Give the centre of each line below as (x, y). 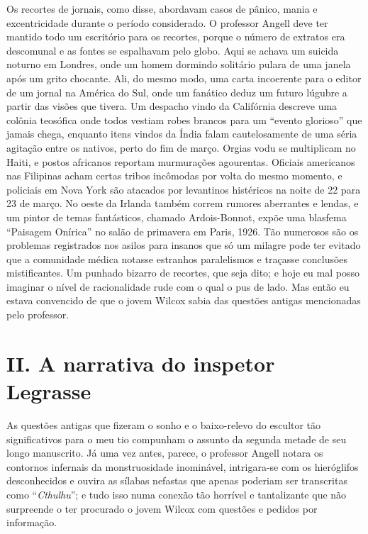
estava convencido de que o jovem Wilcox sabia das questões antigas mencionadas (184, 300)
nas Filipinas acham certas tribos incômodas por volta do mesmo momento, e (174, 176)
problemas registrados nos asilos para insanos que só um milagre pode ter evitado (184, 245)
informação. (32, 522)
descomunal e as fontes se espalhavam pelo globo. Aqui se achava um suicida (173, 50)
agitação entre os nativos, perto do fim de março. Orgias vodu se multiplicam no (181, 147)
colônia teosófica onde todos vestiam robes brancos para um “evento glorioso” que (184, 119)
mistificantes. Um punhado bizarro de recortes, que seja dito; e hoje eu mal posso (183, 273)
